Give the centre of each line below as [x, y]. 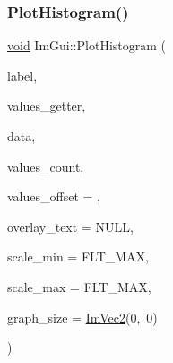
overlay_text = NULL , [70, 226]
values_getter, [47, 106]
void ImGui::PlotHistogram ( [86, 45]
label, [22, 75]
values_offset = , [54, 196]
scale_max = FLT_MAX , [79, 286]
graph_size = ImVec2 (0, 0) [82, 317]
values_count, [46, 166]
